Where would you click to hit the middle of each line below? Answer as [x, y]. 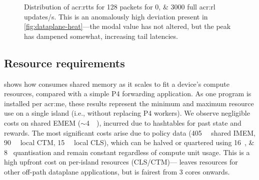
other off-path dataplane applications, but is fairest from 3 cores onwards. [117, 171]
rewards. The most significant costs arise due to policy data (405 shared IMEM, [130, 132]
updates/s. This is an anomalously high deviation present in [116, 16]
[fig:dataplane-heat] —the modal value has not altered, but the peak [127, 26]
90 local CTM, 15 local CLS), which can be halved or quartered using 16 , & [129, 142]
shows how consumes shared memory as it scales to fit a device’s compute [117, 84]
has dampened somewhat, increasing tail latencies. [101, 36]
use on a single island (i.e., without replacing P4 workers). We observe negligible [127, 113]
